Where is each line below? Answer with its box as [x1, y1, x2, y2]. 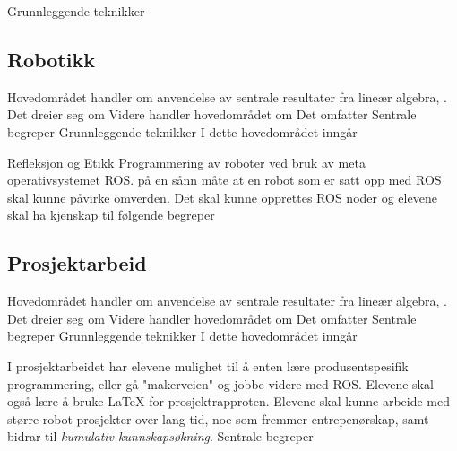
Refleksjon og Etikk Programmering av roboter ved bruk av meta [7, 152, 366, 171]
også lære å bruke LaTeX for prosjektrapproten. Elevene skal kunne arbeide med [7, 392, 451, 411]
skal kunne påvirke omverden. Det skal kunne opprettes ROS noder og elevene [7, 187, 437, 206]
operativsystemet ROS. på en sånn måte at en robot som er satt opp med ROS [7, 170, 442, 189]
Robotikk [7, 45, 95, 73]
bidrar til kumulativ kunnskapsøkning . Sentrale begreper [7, 427, 314, 446]
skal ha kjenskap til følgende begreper [7, 205, 215, 224]
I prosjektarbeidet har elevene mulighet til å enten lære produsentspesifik [7, 356, 409, 375]
